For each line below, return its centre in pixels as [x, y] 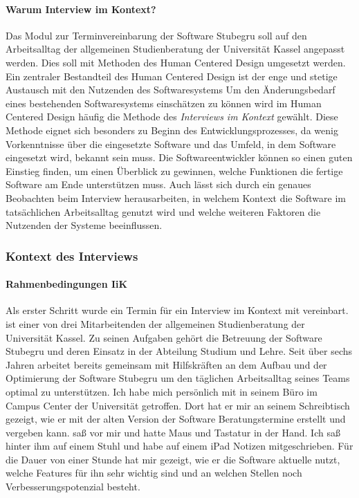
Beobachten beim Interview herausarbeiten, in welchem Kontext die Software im [176, 197]
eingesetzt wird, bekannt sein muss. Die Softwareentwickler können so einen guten [179, 157]
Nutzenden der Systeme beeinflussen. [84, 225]
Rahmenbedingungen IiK [67, 284]
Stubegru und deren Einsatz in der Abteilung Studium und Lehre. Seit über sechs [179, 351]
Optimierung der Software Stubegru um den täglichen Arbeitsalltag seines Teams [178, 378]
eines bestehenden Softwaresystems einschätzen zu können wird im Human [164, 103]
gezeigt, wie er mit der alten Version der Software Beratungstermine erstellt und [176, 419]
